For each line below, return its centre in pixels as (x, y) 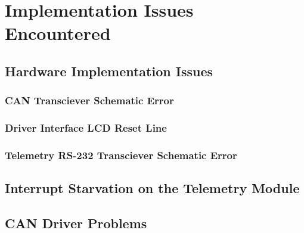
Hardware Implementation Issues (109, 71)
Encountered (58, 33)
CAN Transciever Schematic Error (89, 100)
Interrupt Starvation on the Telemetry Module (152, 188)
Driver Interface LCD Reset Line (86, 128)
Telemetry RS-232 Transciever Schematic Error (121, 155)
